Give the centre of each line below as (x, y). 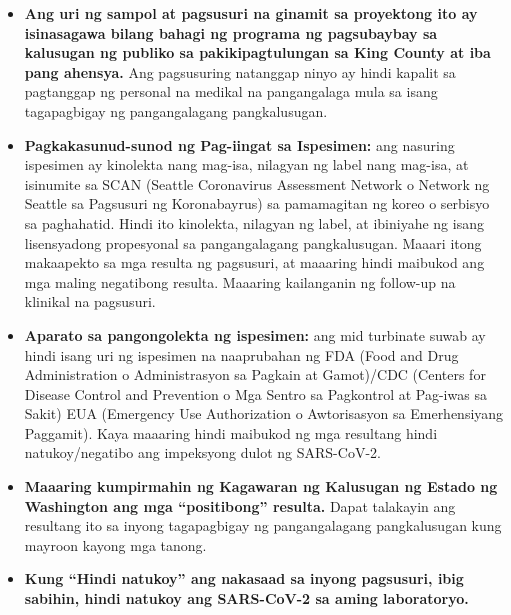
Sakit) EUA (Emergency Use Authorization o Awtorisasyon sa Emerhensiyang (264, 413)
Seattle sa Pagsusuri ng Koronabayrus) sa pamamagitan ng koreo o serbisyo (257, 203)
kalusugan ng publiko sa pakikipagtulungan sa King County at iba (257, 52)
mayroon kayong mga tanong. (115, 544)
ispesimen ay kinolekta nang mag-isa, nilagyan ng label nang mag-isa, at (246, 164)
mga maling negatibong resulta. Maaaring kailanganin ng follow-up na (240, 281)
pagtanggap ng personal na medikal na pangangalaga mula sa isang (231, 91)
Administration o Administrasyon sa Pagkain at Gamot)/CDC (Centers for (255, 374)
